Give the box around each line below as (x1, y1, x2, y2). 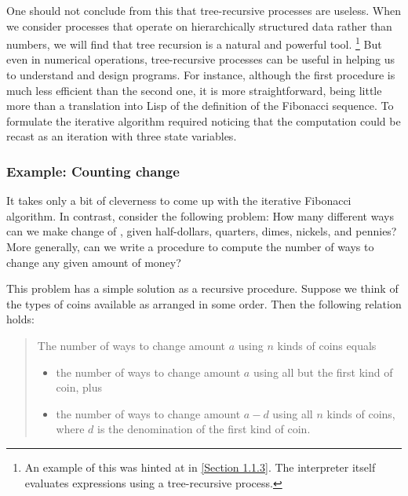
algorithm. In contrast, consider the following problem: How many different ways (6, 207, 394, 224)
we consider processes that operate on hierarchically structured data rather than (6, 17, 392, 34)
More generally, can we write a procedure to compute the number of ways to (6, 239, 374, 254)
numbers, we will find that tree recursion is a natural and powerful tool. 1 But (6, 34, 382, 52)
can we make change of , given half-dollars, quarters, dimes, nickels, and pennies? (6, 223, 397, 239)
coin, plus (56, 379, 103, 396)
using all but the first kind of (253, 363, 393, 380)
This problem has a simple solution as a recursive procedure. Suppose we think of (6, 280, 399, 297)
